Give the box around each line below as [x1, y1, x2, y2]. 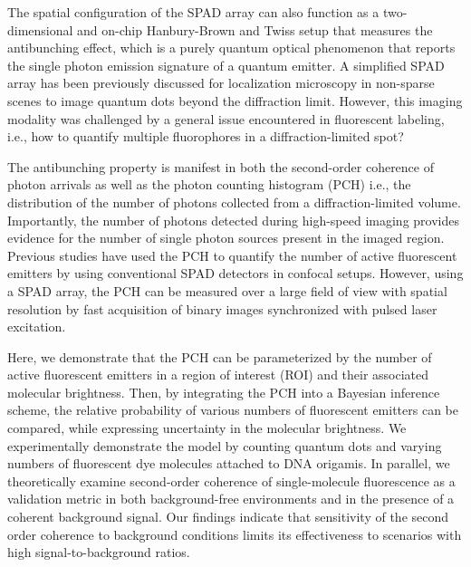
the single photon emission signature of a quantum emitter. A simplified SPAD [7, 55, 445, 74]
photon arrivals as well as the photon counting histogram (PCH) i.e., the [7, 175, 411, 194]
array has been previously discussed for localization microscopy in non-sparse [7, 73, 435, 92]
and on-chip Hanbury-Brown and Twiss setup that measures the [77, 20, 433, 39]
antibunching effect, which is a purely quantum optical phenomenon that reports [7, 38, 456, 57]
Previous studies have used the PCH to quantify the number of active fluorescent [7, 245, 457, 264]
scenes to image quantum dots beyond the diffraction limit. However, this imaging [7, 91, 463, 110]
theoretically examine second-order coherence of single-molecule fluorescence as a [7, 471, 456, 490]
